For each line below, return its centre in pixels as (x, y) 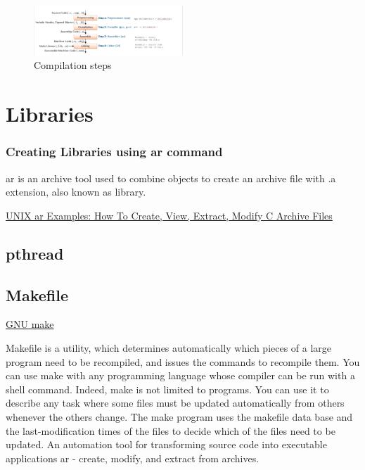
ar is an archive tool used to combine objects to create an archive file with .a (171, 178)
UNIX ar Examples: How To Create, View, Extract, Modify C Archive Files (169, 215)
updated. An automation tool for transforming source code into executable (166, 444)
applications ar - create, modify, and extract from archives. (133, 458)
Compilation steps (73, 65)
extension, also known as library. (76, 192)
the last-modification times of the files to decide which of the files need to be (171, 430)
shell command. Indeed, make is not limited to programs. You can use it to (167, 389)
